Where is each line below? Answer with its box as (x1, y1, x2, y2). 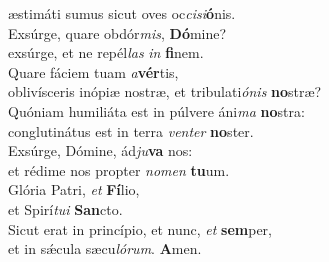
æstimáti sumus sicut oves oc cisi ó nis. (8, 3, 236, 23)
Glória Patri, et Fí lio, (8, 179, 140, 200)
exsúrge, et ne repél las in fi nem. (8, 42, 204, 63)
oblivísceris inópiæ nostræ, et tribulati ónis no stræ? (8, 81, 322, 102)
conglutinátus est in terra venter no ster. (8, 120, 254, 141)
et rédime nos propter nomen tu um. (8, 159, 230, 180)
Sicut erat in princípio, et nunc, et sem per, (8, 218, 272, 239)
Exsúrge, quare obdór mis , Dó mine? (8, 22, 227, 43)
